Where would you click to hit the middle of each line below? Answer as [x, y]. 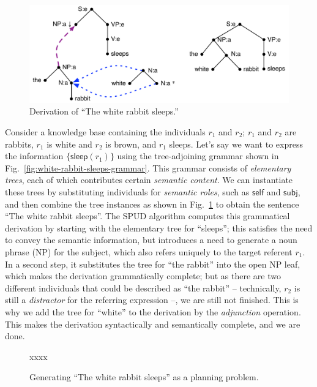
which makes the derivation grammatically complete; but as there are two [143, 276]
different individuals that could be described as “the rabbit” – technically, [143, 287]
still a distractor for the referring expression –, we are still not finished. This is [152, 300]
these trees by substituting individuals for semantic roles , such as [127, 191]
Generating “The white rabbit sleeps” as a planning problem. [144, 377]
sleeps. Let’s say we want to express [236, 144]
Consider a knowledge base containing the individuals [105, 132]
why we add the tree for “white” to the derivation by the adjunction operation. [153, 311]
